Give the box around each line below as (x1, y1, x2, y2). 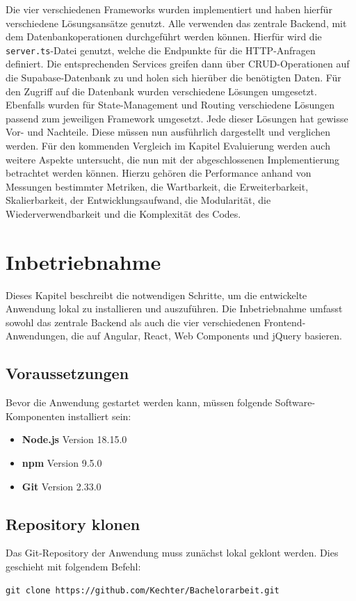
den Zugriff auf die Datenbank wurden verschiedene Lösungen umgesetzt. (6, 83, 317, 98)
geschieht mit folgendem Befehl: (6, 559, 141, 574)
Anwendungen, (6, 328, 68, 343)
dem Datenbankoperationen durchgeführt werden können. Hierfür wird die (6, 29, 322, 44)
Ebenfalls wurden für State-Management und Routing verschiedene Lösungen (6, 97, 335, 112)
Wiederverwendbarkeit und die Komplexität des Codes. (6, 206, 241, 221)
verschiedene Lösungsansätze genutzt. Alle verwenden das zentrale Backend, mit (6, 15, 347, 30)
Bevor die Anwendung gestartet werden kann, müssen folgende (6, 395, 273, 410)
